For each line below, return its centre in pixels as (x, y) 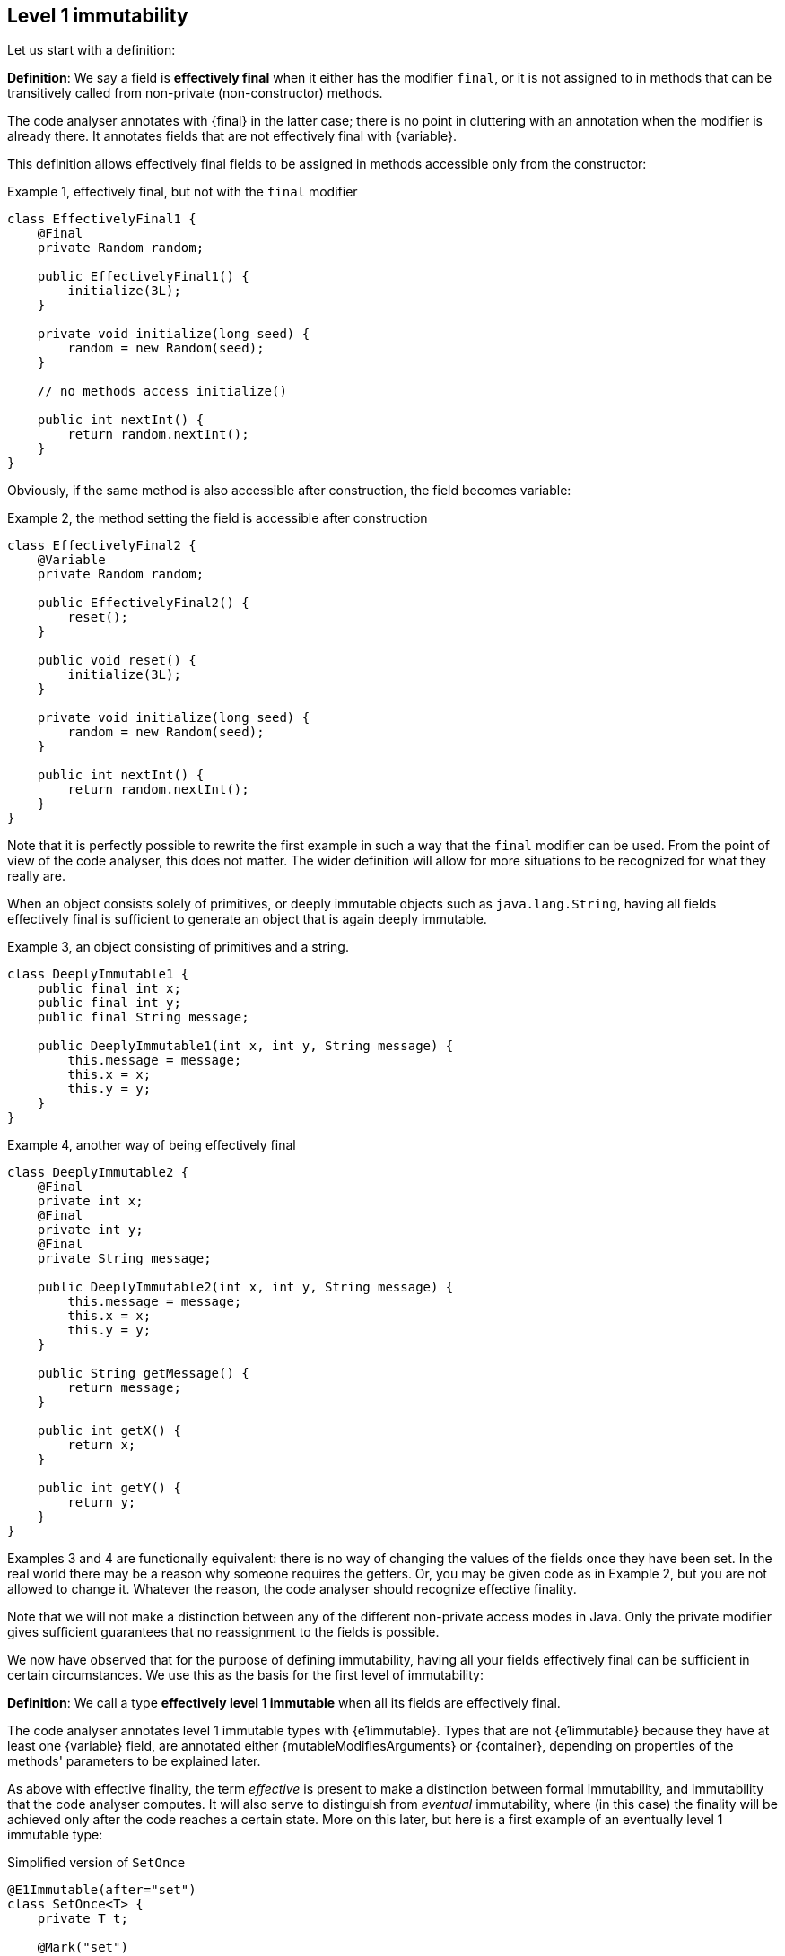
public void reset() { (117, 661)
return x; (102, 1445)
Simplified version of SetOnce (96, 1863)
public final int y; (109, 1003)
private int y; (90, 1230)
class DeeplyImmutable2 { (98, 1173)
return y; (102, 1503)
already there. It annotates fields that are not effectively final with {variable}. (232, 136)
